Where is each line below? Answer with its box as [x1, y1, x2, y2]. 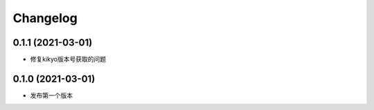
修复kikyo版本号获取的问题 [30, 55, 107, 64]
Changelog [12, 10, 78, 26]
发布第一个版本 [30, 91, 73, 100]
